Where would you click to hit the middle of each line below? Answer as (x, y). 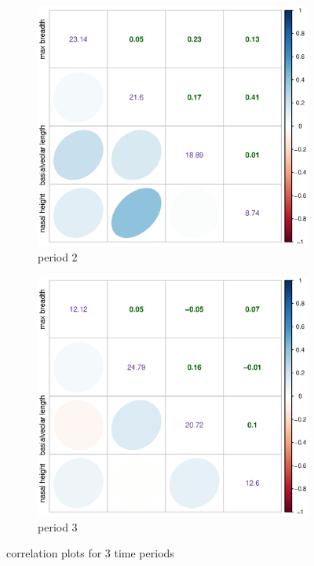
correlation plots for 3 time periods (90, 553)
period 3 (58, 526)
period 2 (58, 256)
